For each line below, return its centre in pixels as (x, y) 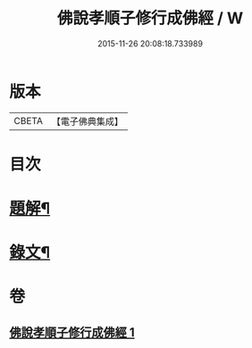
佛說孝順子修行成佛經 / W (150, 18)
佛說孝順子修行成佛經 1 (72, 332)
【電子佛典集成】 (87, 121)
